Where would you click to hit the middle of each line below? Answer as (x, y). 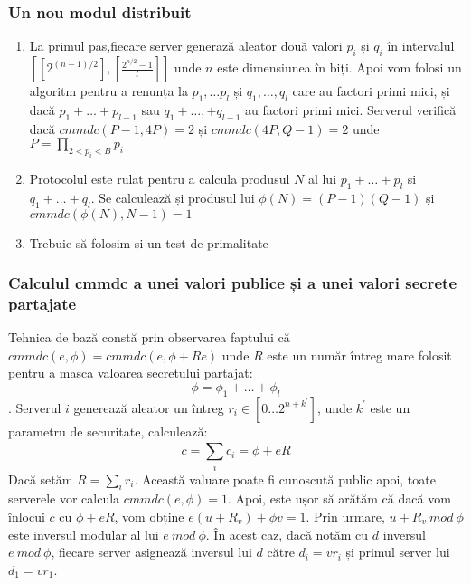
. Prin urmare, (345, 516)
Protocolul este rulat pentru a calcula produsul (160, 178)
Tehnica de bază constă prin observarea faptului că (149, 337)
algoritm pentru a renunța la (108, 91)
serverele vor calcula (64, 499)
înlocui (27, 516)
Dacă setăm (41, 479)
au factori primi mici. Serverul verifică (351, 109)
